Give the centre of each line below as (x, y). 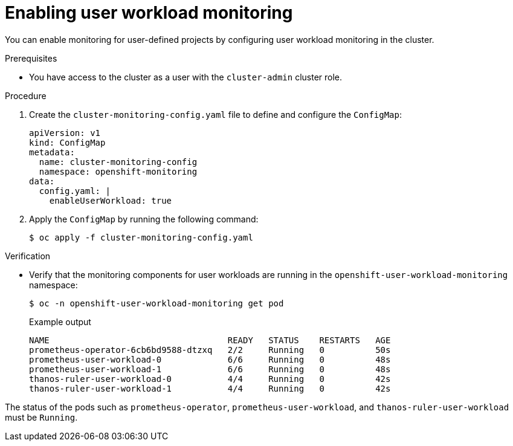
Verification (28, 256)
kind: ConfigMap (67, 142)
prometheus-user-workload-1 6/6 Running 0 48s (210, 369)
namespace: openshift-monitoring (118, 171)
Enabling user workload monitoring (149, 13)
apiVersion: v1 (65, 133)
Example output (60, 322)
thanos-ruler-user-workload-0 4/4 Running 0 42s (210, 379)
